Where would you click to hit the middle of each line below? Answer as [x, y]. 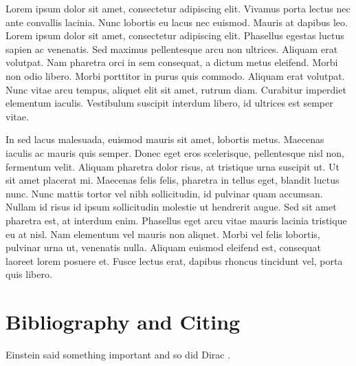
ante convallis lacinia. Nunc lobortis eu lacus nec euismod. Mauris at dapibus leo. [177, 22]
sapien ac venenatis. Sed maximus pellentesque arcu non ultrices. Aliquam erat [172, 49]
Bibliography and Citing [123, 322]
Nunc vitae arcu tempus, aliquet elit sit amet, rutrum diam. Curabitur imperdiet [176, 89]
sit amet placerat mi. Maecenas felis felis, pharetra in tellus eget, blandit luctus [173, 180]
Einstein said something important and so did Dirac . [118, 354]
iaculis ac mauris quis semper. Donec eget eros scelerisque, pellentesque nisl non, [175, 152]
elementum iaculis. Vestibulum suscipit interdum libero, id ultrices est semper [169, 103]
